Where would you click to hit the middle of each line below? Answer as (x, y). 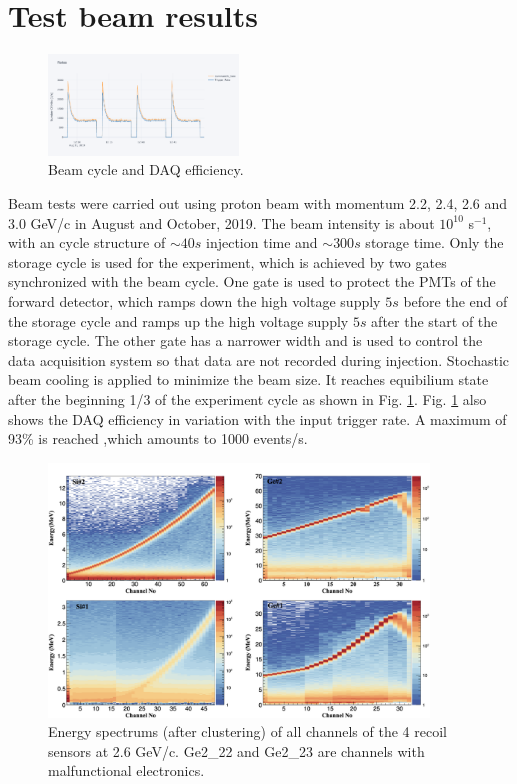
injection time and (262, 242)
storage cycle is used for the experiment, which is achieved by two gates (227, 261)
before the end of (455, 300)
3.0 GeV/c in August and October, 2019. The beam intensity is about (221, 222)
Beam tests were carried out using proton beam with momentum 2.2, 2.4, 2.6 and (258, 203)
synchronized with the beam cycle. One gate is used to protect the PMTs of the (252, 281)
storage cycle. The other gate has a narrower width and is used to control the (245, 340)
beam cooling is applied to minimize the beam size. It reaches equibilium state (248, 379)
